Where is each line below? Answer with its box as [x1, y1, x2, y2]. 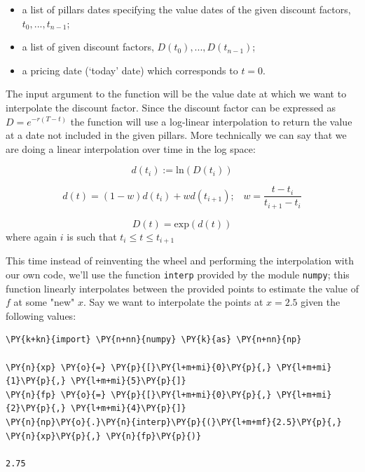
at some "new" [13, 295, 75, 309]
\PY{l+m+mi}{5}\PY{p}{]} [71, 376, 186, 386]
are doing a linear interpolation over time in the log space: [6, 141, 256, 156]
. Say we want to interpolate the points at [83, 295, 263, 309]
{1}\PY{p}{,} [6, 376, 66, 386]
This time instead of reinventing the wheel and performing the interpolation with [6, 253, 354, 268]
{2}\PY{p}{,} [6, 403, 66, 414]
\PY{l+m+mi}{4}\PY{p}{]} [71, 403, 186, 414]
